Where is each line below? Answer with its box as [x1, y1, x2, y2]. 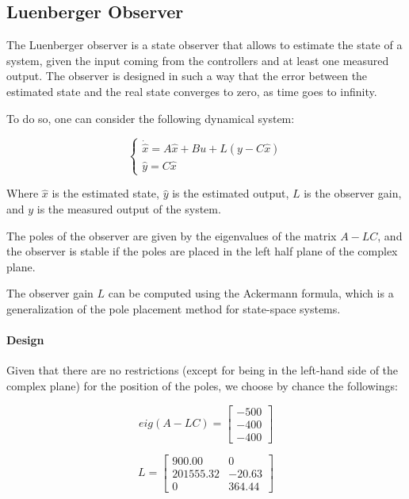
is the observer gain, [304, 185, 402, 202]
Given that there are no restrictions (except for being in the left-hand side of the [6, 362, 399, 378]
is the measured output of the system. [36, 200, 221, 217]
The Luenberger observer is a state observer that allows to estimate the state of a [6, 36, 403, 53]
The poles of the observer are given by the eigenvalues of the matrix [6, 227, 337, 244]
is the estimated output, [172, 185, 289, 202]
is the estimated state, [52, 185, 159, 202]
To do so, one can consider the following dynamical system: [6, 109, 295, 126]
